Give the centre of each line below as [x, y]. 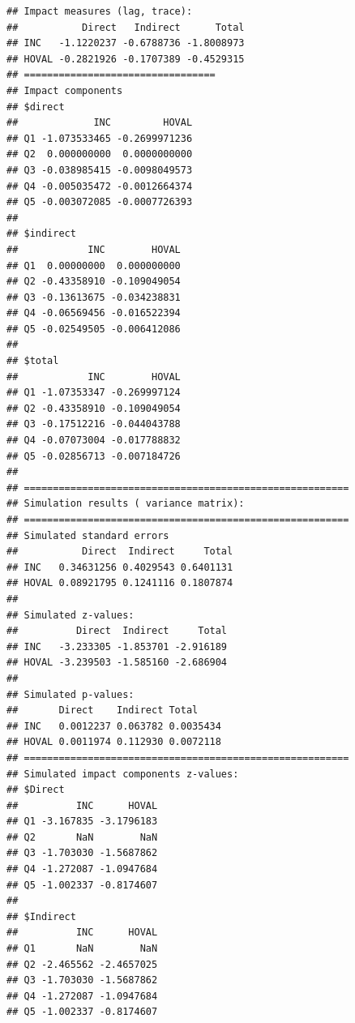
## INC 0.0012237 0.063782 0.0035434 [114, 726]
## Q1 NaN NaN [82, 949]
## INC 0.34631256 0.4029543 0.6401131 [120, 567]
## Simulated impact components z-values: [123, 774]
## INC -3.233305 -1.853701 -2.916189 [117, 646]
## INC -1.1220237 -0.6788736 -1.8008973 [126, 43]
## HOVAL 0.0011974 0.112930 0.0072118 [114, 742]
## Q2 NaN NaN [82, 837]
